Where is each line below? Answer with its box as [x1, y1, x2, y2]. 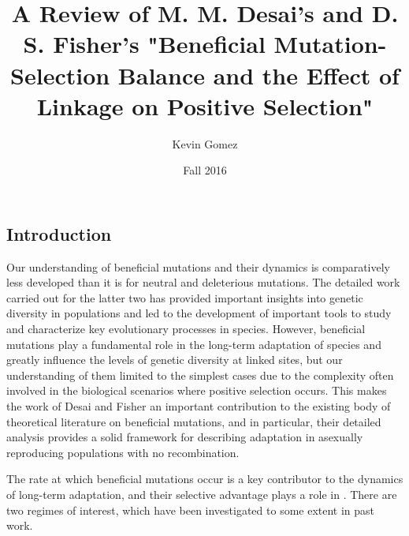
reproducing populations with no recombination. [6, 444, 240, 460]
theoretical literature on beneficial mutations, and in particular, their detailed [6, 413, 381, 429]
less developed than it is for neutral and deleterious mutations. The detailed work [6, 274, 400, 290]
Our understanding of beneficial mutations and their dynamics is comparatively [6, 258, 391, 275]
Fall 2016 [183, 162, 227, 178]
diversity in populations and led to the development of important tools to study [6, 305, 392, 321]
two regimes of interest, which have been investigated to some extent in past [6, 501, 375, 518]
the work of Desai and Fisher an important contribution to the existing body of [6, 398, 391, 414]
